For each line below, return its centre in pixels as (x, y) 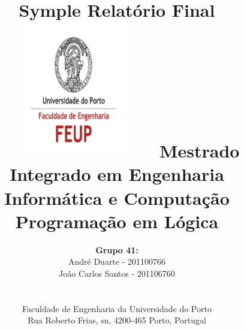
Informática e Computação (117, 197)
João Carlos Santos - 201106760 (117, 273)
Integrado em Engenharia (117, 174)
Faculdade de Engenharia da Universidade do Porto (117, 308)
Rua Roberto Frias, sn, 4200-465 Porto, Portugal (117, 320)
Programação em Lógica (117, 221)
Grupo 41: (117, 249)
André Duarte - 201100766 (117, 261)
